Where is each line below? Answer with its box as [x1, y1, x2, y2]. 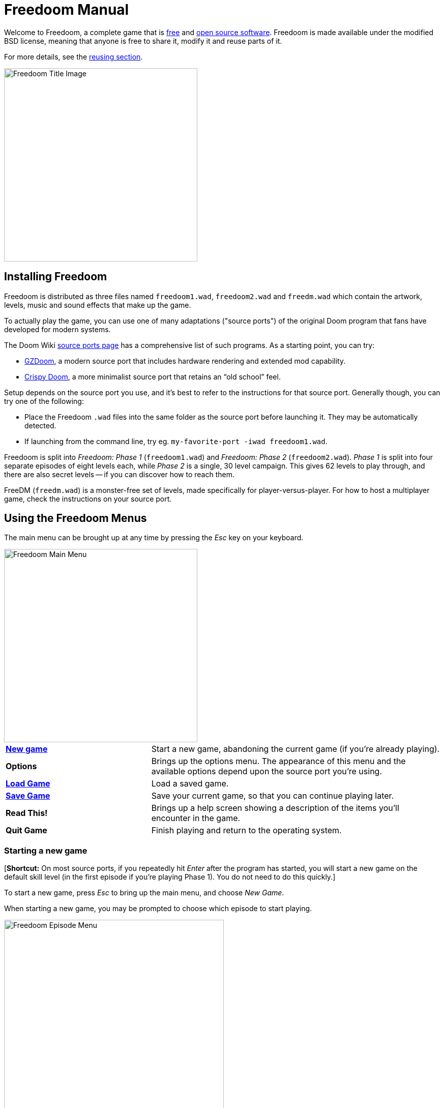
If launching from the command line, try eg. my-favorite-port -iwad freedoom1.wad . [24, 436, 328, 446]
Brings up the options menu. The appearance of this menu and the [151, 756, 406, 767]
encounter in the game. [151, 813, 241, 824]
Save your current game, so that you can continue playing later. [151, 791, 394, 801]
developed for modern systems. [4, 325, 111, 334]
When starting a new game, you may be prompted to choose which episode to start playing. [4, 904, 312, 913]
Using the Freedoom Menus [4, 512, 147, 525]
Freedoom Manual [4, 1, 129, 18]
